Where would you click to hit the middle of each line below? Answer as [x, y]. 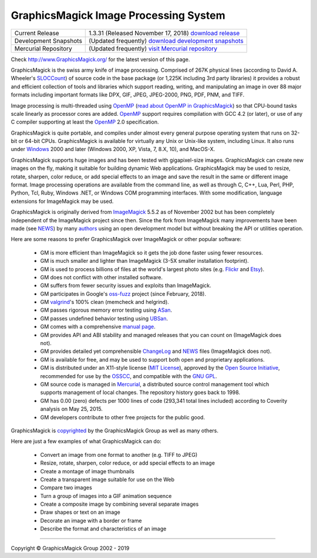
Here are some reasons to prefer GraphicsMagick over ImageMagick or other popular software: [126, 239]
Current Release [37, 33]
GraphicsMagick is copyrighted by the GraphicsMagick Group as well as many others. [114, 430]
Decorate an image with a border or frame [91, 520]
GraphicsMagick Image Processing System [118, 15]
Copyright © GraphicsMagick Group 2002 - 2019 [70, 548]
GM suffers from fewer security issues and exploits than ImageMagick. [126, 286]
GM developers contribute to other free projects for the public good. [123, 417]
